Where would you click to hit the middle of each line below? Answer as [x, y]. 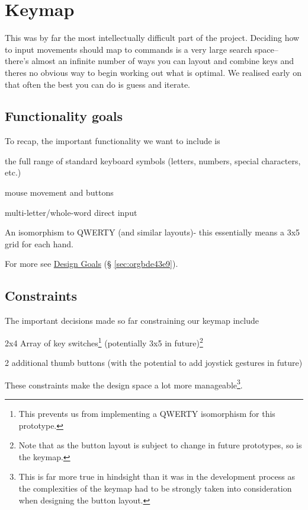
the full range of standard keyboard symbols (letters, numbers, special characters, [153, 160]
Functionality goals [64, 116]
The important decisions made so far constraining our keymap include [132, 321]
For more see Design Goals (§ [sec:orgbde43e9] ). [92, 264]
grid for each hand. [39, 243]
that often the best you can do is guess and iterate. [97, 84]
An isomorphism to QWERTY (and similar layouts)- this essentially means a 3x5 [153, 232]
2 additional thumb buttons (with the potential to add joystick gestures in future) [154, 363]
